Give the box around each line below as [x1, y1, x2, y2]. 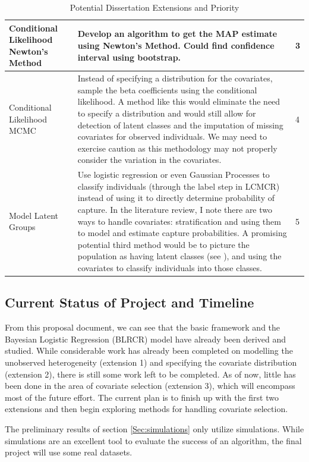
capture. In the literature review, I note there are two [77, 203, 273, 215]
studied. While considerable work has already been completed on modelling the [5, 344, 293, 357]
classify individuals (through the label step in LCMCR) [77, 180, 280, 192]
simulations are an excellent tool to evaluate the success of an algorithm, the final [5, 434, 302, 447]
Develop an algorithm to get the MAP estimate [77, 27, 278, 40]
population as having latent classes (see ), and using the [77, 250, 282, 262]
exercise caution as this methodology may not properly [77, 142, 278, 154]
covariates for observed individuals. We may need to [77, 130, 267, 143]
